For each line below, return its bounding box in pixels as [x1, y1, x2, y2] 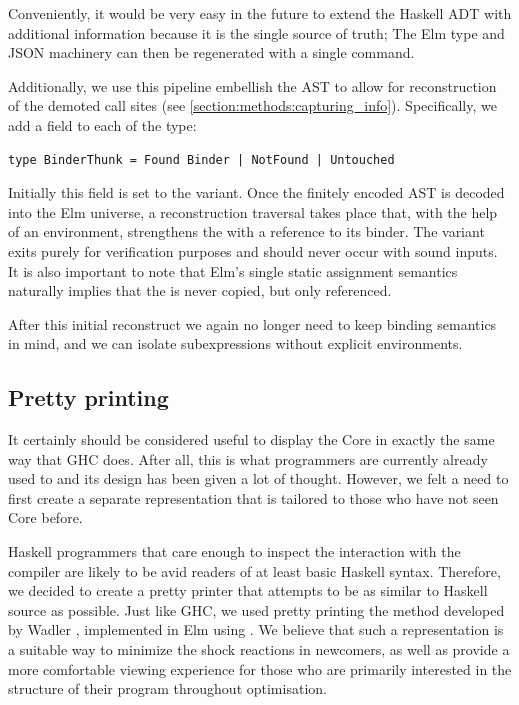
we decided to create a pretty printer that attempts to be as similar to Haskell [8, 580, 488, 601]
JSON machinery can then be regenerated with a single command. [8, 42, 415, 63]
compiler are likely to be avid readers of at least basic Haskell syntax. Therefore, [8, 560, 501, 581]
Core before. [8, 507, 83, 528]
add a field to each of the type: [8, 114, 197, 135]
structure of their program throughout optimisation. [8, 678, 327, 699]
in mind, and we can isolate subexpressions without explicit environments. [8, 333, 463, 354]
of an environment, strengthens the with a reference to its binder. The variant [8, 221, 485, 242]
